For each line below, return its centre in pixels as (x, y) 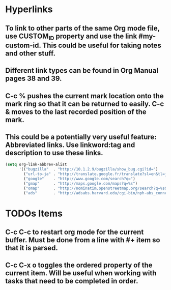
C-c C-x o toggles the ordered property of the (79, 265)
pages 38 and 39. (34, 79)
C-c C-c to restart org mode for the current (75, 232)
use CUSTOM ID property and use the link (71, 37)
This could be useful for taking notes (102, 45)
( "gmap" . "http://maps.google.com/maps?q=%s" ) (81, 183)
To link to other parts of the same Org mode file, (82, 28)
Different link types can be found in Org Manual (82, 70)
